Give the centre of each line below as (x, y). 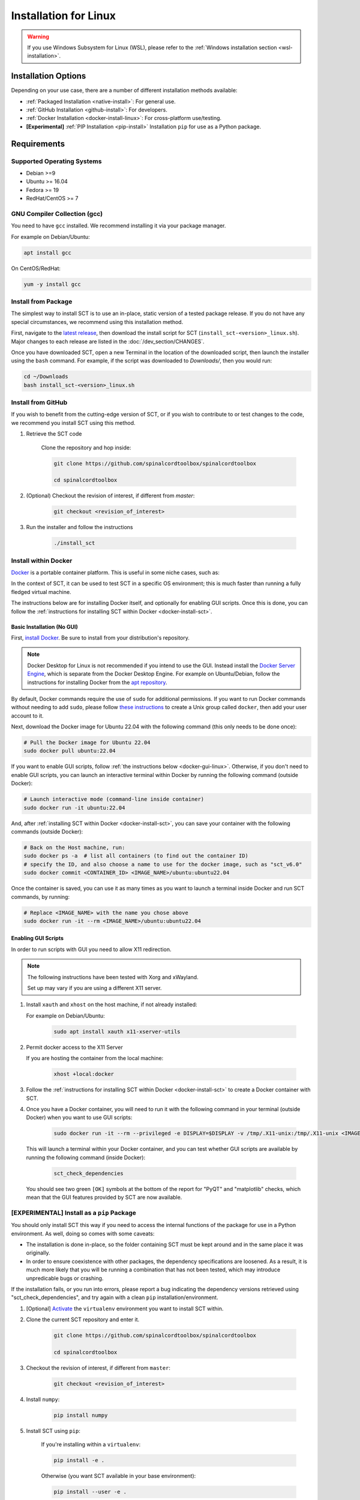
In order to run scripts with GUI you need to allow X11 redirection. (91, 949)
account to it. (28, 715)
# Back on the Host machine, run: (74, 847)
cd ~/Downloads (46, 377)
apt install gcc (48, 253)
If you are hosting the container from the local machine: (95, 1058)
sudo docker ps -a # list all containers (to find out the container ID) (136, 856)
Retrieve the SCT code (54, 434)
